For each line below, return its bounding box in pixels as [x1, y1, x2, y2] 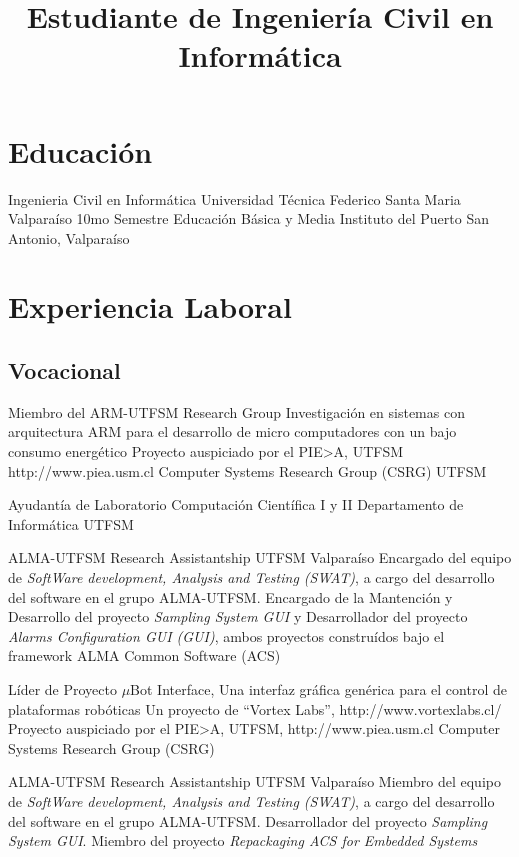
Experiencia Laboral [8, 286, 292, 327]
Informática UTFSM [8, 513, 134, 534]
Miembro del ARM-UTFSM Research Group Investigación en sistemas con [8, 401, 465, 422]
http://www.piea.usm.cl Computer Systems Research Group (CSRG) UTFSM [8, 460, 487, 481]
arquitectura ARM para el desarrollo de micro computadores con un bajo [8, 421, 457, 442]
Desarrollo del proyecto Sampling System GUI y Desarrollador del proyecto [8, 606, 468, 627]
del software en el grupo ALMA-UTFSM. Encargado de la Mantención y [8, 586, 453, 607]
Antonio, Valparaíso [8, 227, 130, 248]
